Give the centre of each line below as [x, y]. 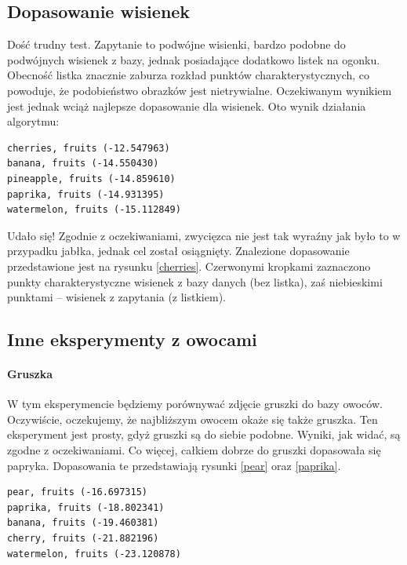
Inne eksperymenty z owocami [132, 339]
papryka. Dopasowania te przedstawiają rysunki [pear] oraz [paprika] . [174, 465]
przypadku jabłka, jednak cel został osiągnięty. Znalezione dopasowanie [178, 251]
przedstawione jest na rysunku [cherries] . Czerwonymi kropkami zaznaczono [189, 266]
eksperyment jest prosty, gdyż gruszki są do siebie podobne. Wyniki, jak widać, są [204, 434]
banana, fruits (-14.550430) [83, 164]
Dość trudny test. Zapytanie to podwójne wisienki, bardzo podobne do [176, 44]
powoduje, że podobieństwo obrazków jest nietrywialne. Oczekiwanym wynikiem [200, 90]
